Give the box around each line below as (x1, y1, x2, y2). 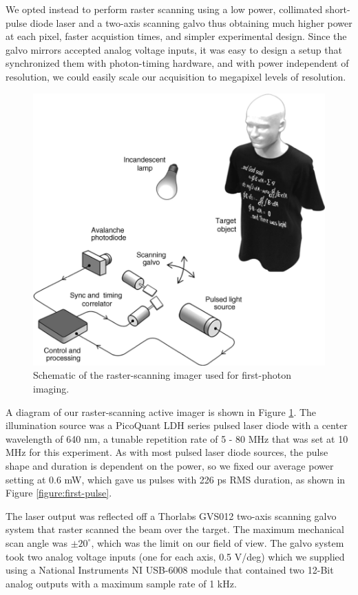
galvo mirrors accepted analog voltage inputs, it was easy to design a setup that (6, 42, 342, 56)
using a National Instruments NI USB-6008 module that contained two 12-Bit (6, 563, 334, 577)
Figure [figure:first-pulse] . (6, 486, 112, 500)
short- (325, 2, 350, 16)
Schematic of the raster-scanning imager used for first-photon (33, 368, 292, 382)
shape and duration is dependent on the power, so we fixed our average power (6, 458, 334, 472)
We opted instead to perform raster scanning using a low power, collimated (6, 2, 323, 16)
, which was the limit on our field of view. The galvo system (91, 535, 344, 550)
